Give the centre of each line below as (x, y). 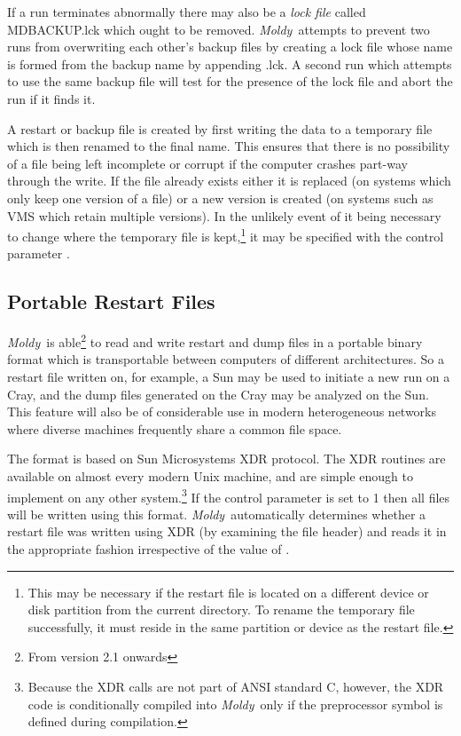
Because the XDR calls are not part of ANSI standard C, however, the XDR (236, 686)
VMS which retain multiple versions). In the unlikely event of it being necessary (224, 215)
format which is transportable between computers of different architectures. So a (226, 359)
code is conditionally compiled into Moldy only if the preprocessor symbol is (235, 704)
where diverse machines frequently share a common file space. (175, 428)
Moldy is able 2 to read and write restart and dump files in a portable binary (215, 340)
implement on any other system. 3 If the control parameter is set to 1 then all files (229, 495)
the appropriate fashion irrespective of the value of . (148, 549)
